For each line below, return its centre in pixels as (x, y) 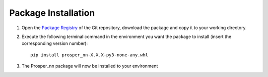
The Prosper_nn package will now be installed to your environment (90, 66)
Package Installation (52, 13)
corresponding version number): (55, 43)
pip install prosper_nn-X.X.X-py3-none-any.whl (89, 55)
